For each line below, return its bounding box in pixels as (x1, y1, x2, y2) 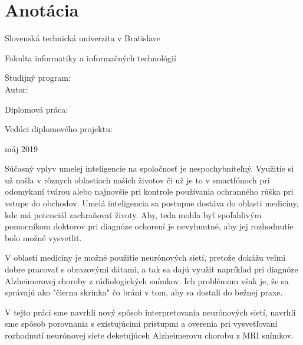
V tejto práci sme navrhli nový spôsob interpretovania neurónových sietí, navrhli (5, 305, 296, 318)
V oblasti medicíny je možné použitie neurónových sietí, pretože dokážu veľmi (5, 251, 286, 264)
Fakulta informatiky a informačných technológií (5, 51, 176, 64)
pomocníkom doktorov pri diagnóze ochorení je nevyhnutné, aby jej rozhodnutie (5, 220, 294, 232)
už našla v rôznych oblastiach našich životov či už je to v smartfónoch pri (5, 173, 270, 186)
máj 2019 (5, 142, 38, 155)
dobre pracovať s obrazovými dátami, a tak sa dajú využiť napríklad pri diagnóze (5, 263, 298, 275)
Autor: (5, 83, 28, 95)
